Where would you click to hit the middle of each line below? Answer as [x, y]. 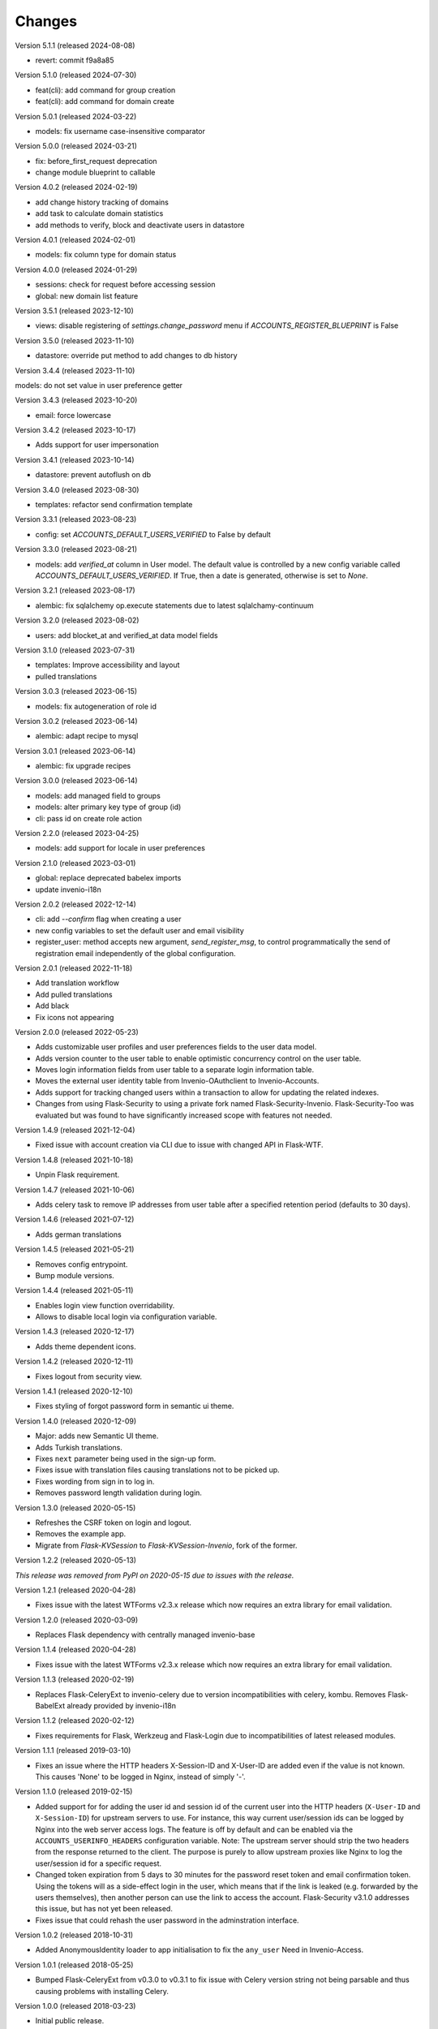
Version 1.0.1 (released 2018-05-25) [74, 1965]
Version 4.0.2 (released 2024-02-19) [76, 187]
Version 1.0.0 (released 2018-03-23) [75, 2006]
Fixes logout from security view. [88, 1376]
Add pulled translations [74, 994]
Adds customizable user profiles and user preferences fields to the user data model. [176, 1047]
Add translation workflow [77, 983]
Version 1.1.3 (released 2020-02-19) [75, 1679]
